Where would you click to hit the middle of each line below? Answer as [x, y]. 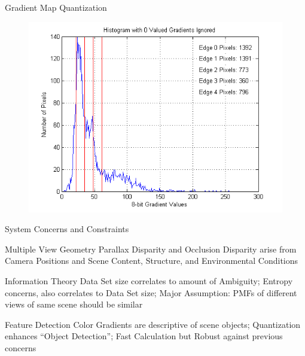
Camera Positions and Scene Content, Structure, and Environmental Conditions [152, 261]
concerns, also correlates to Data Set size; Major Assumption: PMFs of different [151, 292]
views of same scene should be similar [74, 304]
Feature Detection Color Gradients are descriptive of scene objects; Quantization [153, 324]
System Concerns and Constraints [67, 229]
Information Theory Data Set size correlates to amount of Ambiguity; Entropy [149, 280]
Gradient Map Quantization [56, 7]
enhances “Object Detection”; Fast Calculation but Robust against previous [144, 336]
